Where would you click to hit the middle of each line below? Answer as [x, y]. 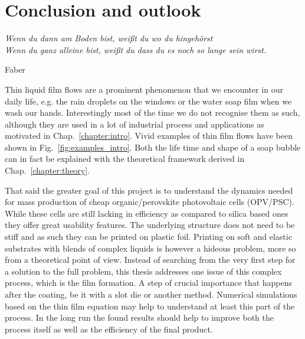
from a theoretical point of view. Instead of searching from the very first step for [150, 260]
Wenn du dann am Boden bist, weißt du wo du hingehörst [109, 38]
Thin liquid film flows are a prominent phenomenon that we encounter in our [144, 89]
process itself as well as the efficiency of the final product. [109, 329]
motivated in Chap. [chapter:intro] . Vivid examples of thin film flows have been [149, 136]
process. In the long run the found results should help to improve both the [139, 317]
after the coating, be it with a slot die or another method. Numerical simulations [151, 294]
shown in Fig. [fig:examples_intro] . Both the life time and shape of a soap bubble [153, 147]
